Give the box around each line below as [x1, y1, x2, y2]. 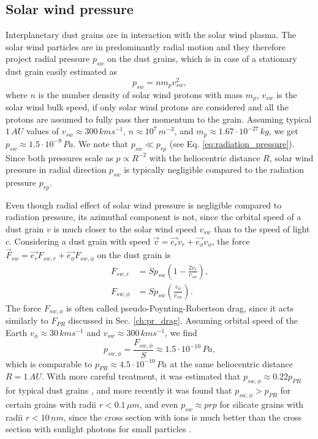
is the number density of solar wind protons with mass [38, 88, 243, 101]
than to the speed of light [214, 222, 310, 235]
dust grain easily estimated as [6, 65, 117, 78]
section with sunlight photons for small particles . [6, 422, 192, 435]
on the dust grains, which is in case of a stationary [107, 52, 297, 65]
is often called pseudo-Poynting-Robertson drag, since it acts [66, 301, 294, 314]
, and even [139, 398, 178, 411]
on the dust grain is [97, 248, 171, 261]
